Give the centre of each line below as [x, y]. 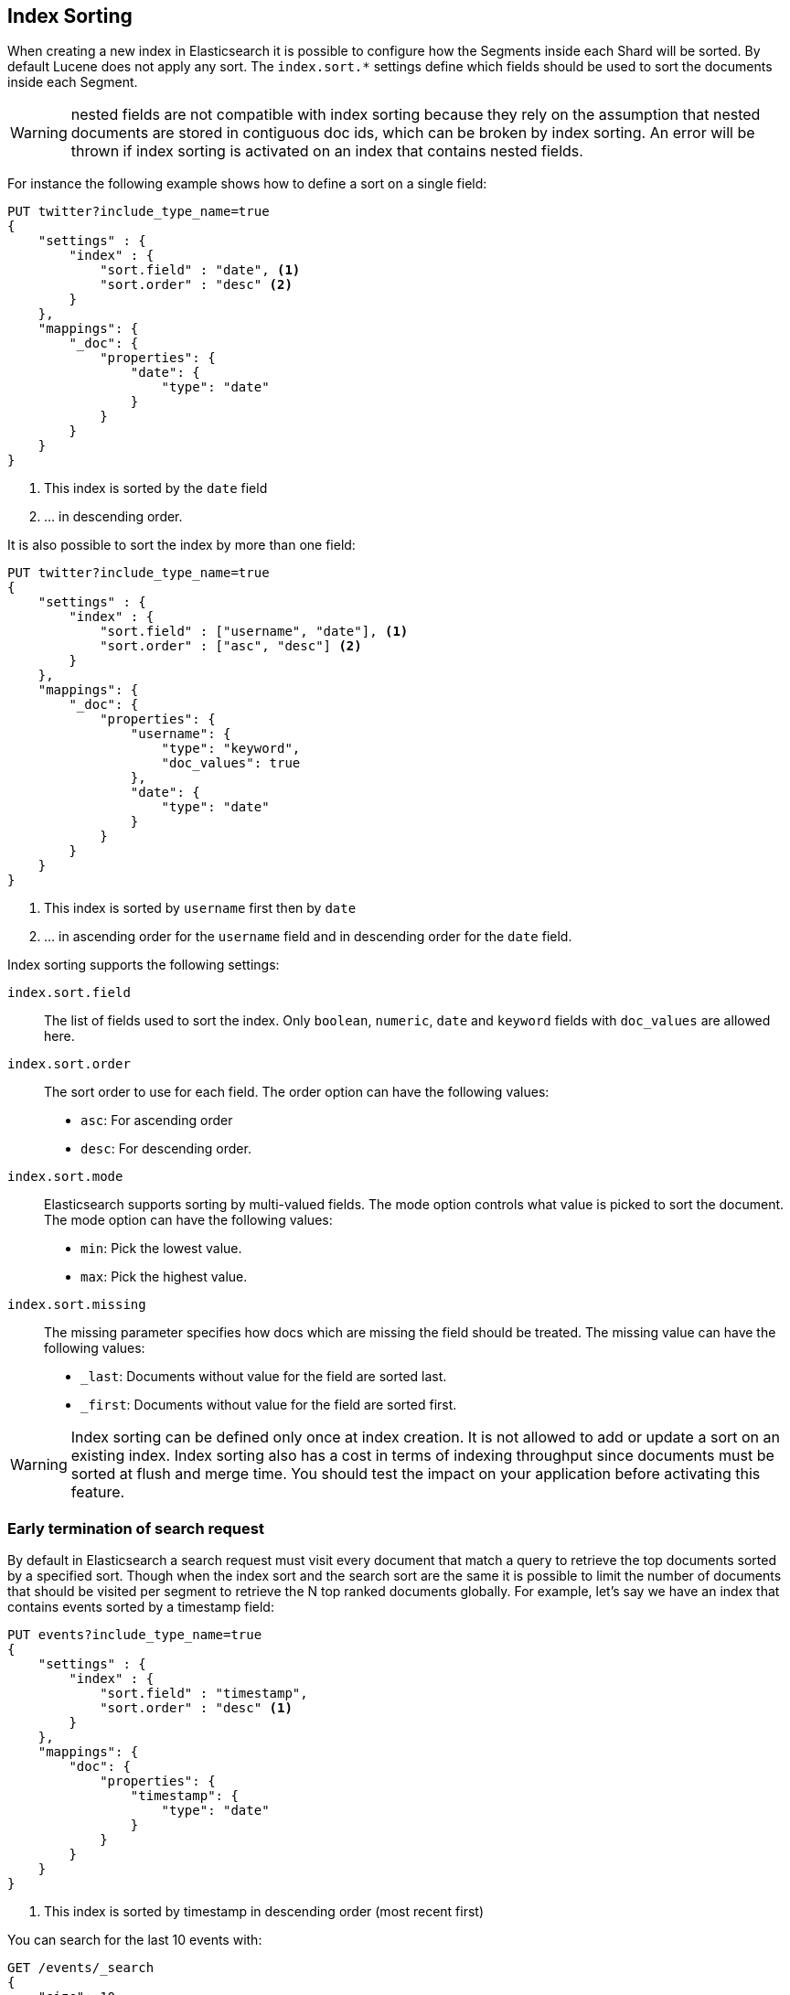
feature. [98, 1492]
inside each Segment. [73, 82]
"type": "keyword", [231, 749]
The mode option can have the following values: [188, 1220]
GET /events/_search [81, 1968]
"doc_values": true [231, 763]
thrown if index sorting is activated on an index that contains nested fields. [327, 151]
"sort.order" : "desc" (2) [196, 285]
